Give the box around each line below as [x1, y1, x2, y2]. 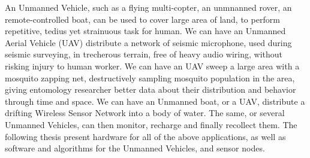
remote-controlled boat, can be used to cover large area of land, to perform [5, 13, 280, 25]
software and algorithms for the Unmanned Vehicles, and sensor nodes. [5, 142, 265, 154]
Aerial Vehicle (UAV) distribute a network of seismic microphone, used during [5, 36, 292, 48]
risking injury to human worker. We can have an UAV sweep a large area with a [5, 59, 300, 72]
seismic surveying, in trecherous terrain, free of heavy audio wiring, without [5, 48, 282, 60]
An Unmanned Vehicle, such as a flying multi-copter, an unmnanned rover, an [5, 1, 292, 13]
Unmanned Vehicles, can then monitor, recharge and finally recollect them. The [5, 118, 297, 130]
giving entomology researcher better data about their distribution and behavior [5, 83, 296, 96]
